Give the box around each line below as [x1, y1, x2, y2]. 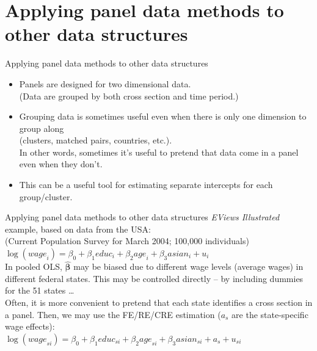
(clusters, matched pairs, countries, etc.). [19, 134, 172, 147]
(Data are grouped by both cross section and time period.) [19, 89, 239, 102]
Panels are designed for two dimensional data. [19, 77, 191, 90]
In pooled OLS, [5, 260, 62, 273]
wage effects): [5, 320, 55, 333]
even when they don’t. [19, 157, 103, 170]
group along [19, 121, 64, 134]
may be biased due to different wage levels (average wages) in [73, 260, 304, 273]
